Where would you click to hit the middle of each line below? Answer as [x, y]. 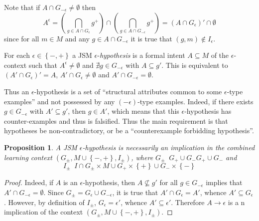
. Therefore [188, 202]
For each [17, 55]
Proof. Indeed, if [29, 182]
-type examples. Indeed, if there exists [195, 101]
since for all [22, 38]
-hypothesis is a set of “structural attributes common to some [128, 91]
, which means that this [143, 111]
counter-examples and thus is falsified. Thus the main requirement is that [116, 120]
